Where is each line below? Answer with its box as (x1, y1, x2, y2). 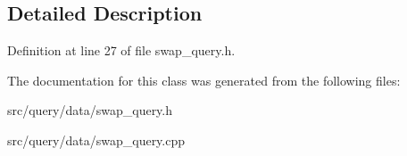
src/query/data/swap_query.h (7, 101, 173, 119)
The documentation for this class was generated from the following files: (7, 70, 401, 89)
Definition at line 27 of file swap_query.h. (7, 41, 236, 60)
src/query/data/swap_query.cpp (7, 130, 186, 149)
